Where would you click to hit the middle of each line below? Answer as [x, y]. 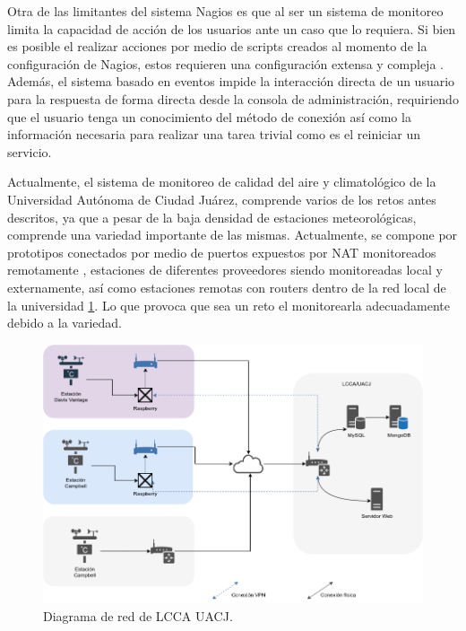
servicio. [30, 151]
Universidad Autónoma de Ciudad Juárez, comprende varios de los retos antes [222, 199]
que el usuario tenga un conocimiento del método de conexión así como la [209, 116]
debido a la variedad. [65, 323]
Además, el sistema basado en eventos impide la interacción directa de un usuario [231, 81]
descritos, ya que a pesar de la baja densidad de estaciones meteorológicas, [212, 217]
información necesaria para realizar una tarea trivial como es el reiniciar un [214, 134]
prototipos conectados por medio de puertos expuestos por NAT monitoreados [222, 252]
